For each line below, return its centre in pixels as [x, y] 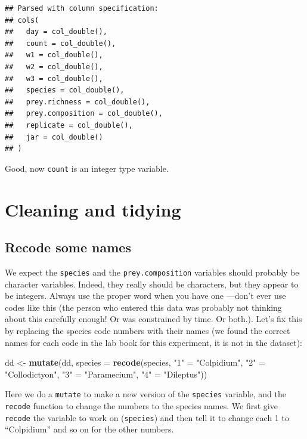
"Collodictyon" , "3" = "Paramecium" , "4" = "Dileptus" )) [106, 374]
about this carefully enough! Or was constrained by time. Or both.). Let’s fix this [153, 319]
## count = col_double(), [61, 43]
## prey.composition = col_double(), [84, 114]
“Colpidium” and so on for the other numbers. [89, 429]
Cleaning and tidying [93, 209]
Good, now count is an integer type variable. [87, 168]
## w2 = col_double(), [54, 67]
